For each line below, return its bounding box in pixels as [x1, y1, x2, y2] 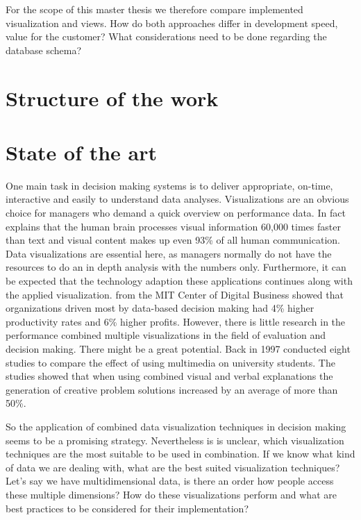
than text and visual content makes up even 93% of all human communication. [6, 233, 340, 247]
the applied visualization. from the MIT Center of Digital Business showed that [6, 287, 344, 301]
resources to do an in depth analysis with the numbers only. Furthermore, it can [6, 260, 346, 274]
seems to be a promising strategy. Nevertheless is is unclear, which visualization [6, 433, 344, 447]
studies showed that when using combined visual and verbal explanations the [6, 369, 333, 383]
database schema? [6, 42, 82, 57]
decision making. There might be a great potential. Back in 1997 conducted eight [6, 342, 351, 355]
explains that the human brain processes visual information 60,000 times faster [6, 219, 341, 233]
